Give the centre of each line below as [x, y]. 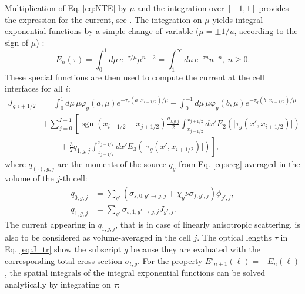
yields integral [238, 19]
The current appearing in [50, 224]
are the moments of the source [112, 164]
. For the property [170, 260]
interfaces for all [34, 88]
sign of [17, 42]
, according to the [266, 31]
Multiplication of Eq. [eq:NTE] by [66, 8]
